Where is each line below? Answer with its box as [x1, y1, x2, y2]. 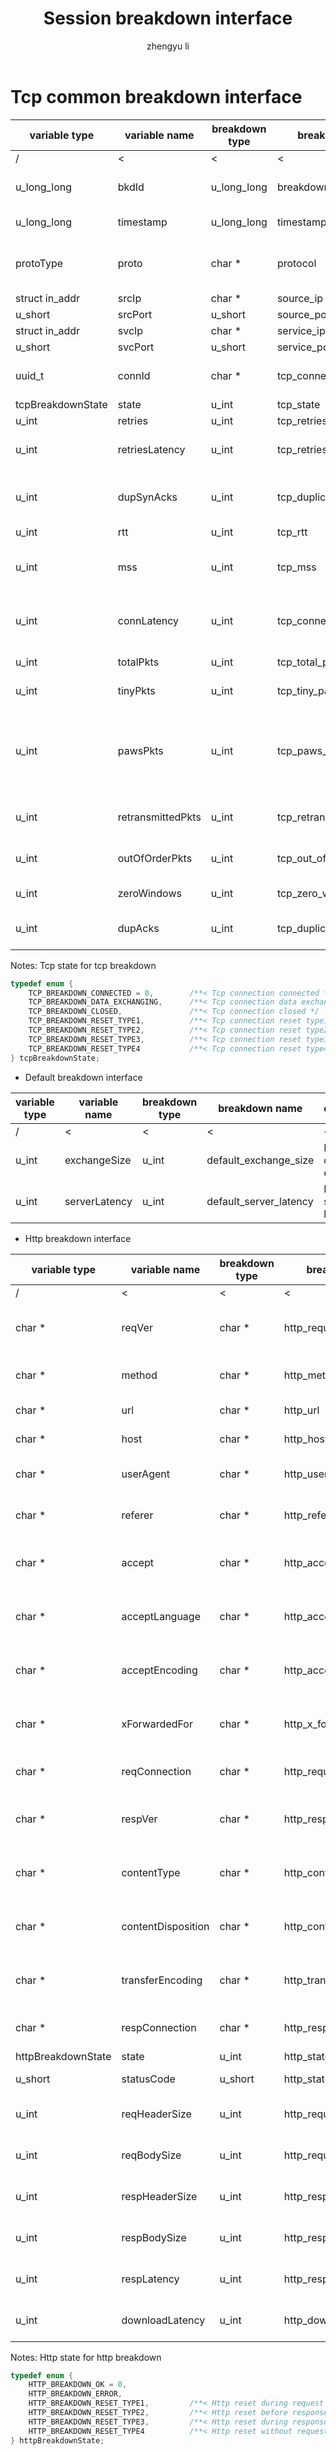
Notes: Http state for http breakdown [10, 2351, 162, 2363]
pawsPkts [117, 743, 164, 757]
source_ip [276, 291, 324, 305]
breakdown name [218, 1101, 303, 1115]
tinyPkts [117, 683, 156, 697]
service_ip [276, 323, 326, 337]
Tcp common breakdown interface [10, 85, 303, 108]
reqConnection [121, 1764, 192, 1778]
